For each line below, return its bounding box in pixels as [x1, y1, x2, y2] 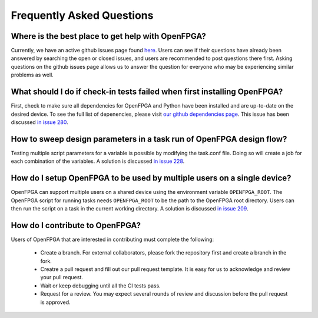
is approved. [40, 299, 71, 306]
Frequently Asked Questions [11, 9, 154, 22]
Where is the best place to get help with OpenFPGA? [11, 31, 206, 41]
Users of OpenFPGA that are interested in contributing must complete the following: [11, 236, 214, 243]
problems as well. [11, 71, 54, 79]
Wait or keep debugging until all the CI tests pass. [40, 282, 161, 289]
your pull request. [40, 274, 84, 281]
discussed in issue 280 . [11, 118, 68, 126]
